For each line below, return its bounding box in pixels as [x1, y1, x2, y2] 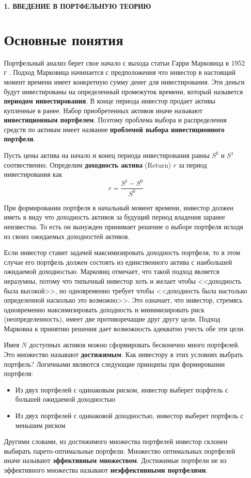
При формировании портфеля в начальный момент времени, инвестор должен [4, 202, 234, 212]
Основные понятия [4, 29, 124, 49]
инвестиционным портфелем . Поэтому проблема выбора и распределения [4, 115, 227, 125]
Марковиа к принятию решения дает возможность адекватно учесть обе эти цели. [4, 323, 245, 333]
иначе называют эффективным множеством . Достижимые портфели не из [4, 455, 227, 465]
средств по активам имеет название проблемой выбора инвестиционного [4, 124, 225, 134]
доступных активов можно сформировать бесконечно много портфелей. [29, 340, 240, 350]
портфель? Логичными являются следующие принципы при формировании [4, 358, 225, 369]
